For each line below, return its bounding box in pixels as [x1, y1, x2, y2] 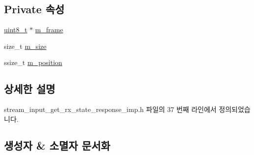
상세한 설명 [4, 81, 55, 96]
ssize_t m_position [4, 57, 62, 67]
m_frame [35, 24, 63, 35]
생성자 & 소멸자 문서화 [4, 137, 110, 153]
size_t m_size [4, 41, 47, 51]
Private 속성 [4, 1, 65, 17]
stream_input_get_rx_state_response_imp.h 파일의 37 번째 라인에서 [4, 104, 217, 114]
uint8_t [4, 24, 27, 35]
